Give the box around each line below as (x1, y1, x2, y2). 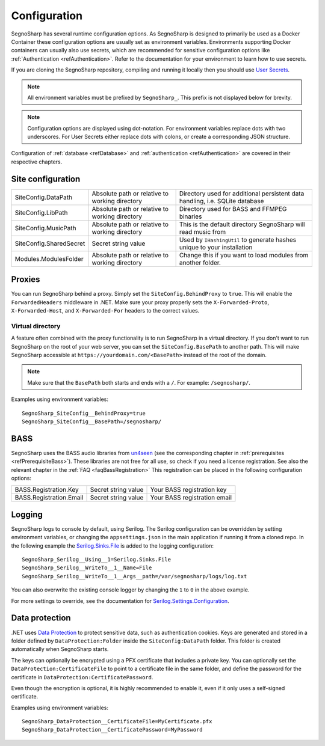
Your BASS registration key (150, 486, 227, 494)
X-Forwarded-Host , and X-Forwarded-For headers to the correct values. (11, 307, 200, 314)
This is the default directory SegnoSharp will (179, 220, 305, 228)
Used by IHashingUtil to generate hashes (179, 235, 297, 243)
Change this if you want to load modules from (179, 251, 309, 259)
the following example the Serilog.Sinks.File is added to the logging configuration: (11, 542, 214, 549)
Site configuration (11, 174, 81, 184)
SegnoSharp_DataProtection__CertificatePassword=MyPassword (22, 726, 203, 733)
